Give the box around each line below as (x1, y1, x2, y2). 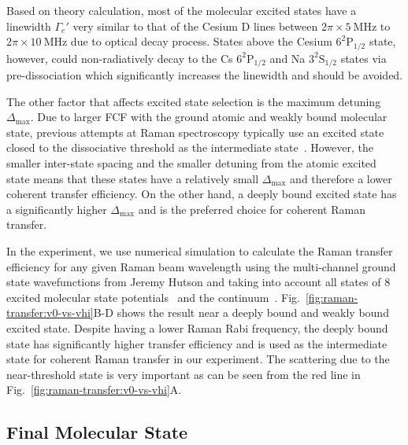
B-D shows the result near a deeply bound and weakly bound (93, 304, 389, 321)
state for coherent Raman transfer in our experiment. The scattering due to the (6, 351, 390, 367)
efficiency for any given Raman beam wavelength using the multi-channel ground (6, 258, 396, 274)
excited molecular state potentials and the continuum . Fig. (6, 289, 300, 305)
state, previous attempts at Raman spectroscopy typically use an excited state (6, 123, 384, 140)
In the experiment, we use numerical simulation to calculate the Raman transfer (6, 243, 393, 259)
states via (340, 50, 387, 66)
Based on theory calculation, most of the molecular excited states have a (6, 2, 357, 18)
